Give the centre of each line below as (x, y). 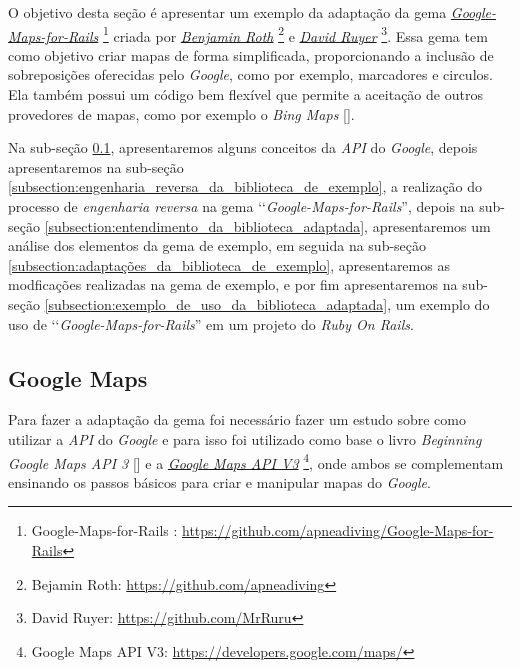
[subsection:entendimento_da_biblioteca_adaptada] (204, 225)
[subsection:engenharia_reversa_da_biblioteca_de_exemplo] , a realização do (245, 186)
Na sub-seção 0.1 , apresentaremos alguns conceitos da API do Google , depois (243, 147)
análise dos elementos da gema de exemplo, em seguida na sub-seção (217, 245)
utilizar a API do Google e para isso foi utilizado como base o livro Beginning (245, 438)
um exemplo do (442, 303)
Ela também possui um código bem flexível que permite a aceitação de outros (245, 94)
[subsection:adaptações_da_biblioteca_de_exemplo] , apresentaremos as (229, 264)
